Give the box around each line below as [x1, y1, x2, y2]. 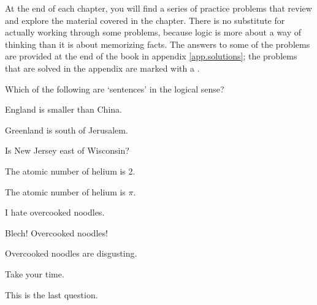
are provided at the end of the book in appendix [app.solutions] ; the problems [5, 50, 297, 62]
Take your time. [5, 267, 64, 280]
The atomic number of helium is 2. [5, 164, 136, 177]
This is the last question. [5, 288, 98, 301]
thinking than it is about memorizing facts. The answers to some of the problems [5, 37, 310, 50]
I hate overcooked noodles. [5, 206, 105, 219]
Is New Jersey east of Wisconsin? [5, 144, 129, 157]
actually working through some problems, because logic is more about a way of [5, 26, 302, 39]
